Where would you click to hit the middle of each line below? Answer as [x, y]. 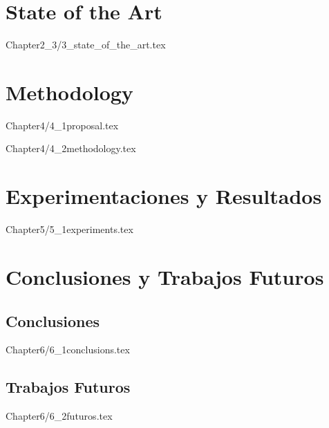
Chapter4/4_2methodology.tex [71, 148]
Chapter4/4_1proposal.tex [62, 125]
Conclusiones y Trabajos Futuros [165, 276]
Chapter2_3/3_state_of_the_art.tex [86, 45]
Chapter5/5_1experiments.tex [69, 229]
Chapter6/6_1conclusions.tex [68, 350]
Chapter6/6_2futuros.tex [59, 416]
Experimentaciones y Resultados [164, 196]
